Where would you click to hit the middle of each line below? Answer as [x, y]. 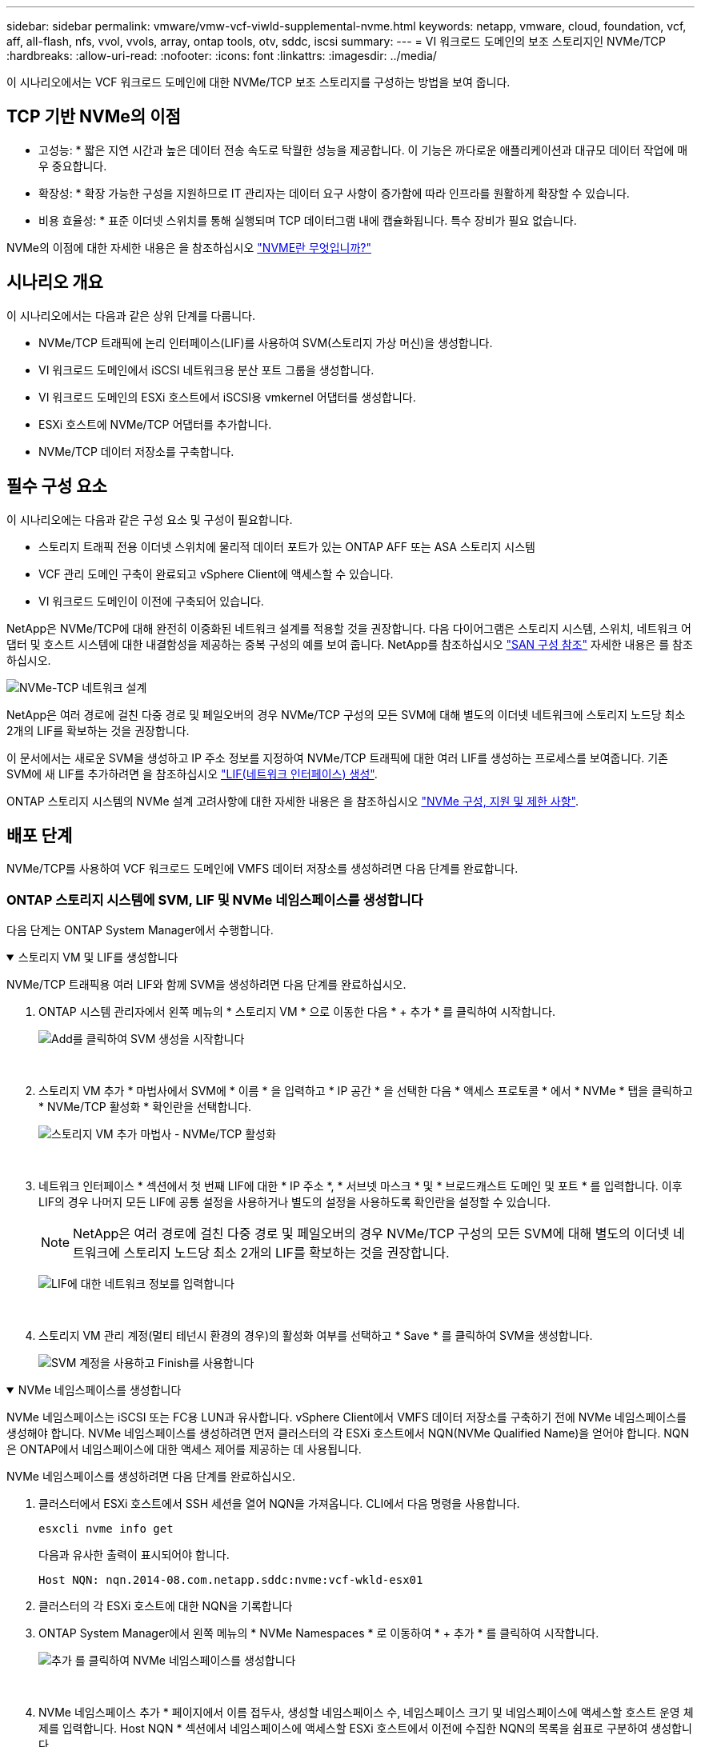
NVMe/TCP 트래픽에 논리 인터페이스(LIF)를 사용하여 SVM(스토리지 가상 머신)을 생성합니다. [266, 342]
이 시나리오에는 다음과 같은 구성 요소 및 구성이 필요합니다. [150, 519]
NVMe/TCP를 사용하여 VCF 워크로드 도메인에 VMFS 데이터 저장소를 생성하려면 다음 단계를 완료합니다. [262, 869]
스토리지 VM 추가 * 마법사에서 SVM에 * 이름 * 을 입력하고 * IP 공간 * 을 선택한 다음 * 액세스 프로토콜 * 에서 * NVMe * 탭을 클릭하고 [366, 1091]
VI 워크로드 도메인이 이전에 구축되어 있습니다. [151, 601]
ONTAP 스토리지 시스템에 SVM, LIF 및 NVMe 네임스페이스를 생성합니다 [215, 899]
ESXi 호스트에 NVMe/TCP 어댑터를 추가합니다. [155, 424]
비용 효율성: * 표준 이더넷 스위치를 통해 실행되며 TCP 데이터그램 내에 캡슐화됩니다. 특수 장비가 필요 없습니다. [308, 220]
